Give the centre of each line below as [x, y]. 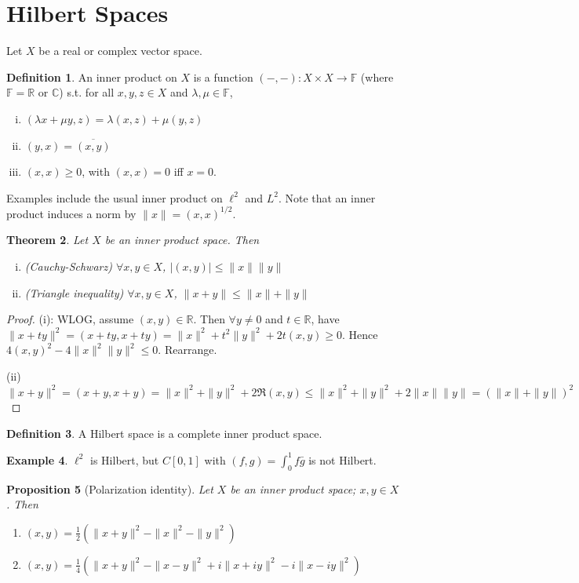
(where [377, 77]
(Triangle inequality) [74, 292]
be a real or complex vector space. [120, 51]
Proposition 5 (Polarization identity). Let [110, 488]
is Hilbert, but [125, 459]
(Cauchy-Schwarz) [68, 266]
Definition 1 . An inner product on [92, 77]
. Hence [360, 334]
